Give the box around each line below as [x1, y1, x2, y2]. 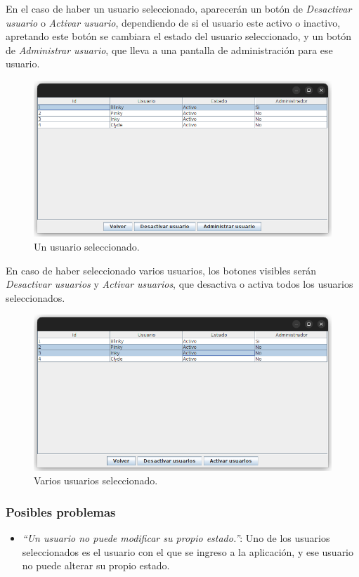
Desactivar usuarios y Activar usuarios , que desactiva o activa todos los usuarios [6, 277, 353, 291]
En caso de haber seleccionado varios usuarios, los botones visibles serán [6, 263, 317, 277]
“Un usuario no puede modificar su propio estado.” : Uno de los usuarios [22, 531, 330, 545]
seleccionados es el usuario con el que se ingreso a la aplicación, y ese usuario [22, 544, 354, 559]
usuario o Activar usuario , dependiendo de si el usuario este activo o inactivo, [6, 15, 341, 29]
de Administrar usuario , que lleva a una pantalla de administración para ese [6, 42, 333, 57]
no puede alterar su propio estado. [22, 558, 170, 573]
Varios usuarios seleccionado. [34, 473, 158, 488]
